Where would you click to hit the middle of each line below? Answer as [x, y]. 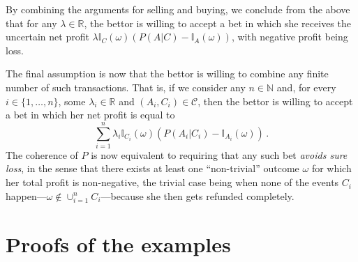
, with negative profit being [290, 37]
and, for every [306, 87]
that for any [31, 23]
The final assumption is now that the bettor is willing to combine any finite [167, 74]
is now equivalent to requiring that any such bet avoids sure [219, 154]
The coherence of [42, 154]
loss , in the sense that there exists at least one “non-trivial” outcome [152, 168]
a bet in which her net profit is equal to [90, 115]
